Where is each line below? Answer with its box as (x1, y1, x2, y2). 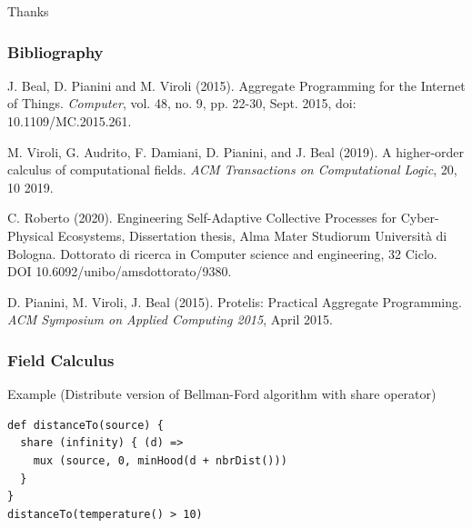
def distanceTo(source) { (7, 418, 164, 432)
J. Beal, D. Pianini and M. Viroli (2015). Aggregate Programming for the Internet (7, 75, 466, 95)
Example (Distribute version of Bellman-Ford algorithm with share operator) (7, 384, 437, 403)
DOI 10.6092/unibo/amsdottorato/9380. (7, 262, 232, 281)
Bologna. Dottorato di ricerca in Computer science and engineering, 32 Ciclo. (7, 244, 437, 263)
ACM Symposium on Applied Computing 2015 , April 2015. (7, 310, 333, 329)
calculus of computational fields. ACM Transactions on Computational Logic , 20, (7, 160, 457, 179)
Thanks (7, 2, 49, 20)
